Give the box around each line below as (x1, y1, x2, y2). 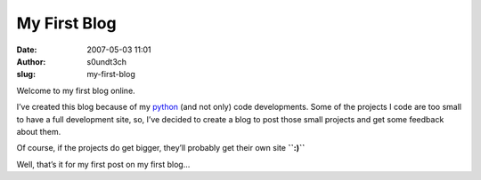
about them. (16, 126, 61, 137)
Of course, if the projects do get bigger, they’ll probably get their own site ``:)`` (16, 143, 306, 153)
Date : (16, 44, 37, 55)
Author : (16, 56, 46, 67)
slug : (16, 69, 36, 80)
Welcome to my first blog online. (16, 85, 135, 96)
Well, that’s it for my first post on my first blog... (16, 159, 191, 169)
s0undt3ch (86, 56, 127, 67)
